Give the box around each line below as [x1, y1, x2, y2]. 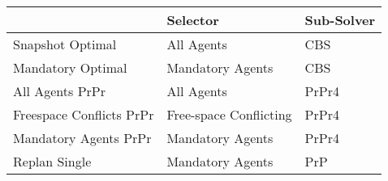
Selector [166, 11, 219, 29]
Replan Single [13, 152, 92, 170]
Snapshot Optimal [13, 35, 117, 53]
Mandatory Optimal [13, 58, 127, 77]
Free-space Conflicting [166, 105, 292, 124]
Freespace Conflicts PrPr [13, 105, 154, 124]
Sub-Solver [304, 11, 376, 29]
